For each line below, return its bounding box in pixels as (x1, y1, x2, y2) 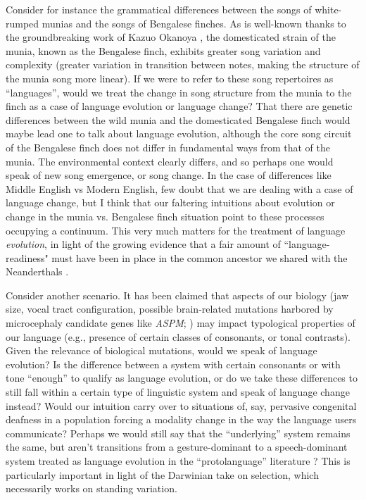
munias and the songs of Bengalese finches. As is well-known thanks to (42, 15, 346, 30)
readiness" (6, 250, 49, 265)
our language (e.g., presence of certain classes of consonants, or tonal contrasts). (6, 329, 351, 344)
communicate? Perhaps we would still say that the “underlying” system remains (6, 425, 351, 440)
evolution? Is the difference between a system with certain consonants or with (6, 356, 341, 371)
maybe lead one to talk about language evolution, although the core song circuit (6, 126, 352, 141)
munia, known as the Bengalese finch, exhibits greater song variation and (6, 43, 321, 58)
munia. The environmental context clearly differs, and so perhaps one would (6, 154, 334, 168)
